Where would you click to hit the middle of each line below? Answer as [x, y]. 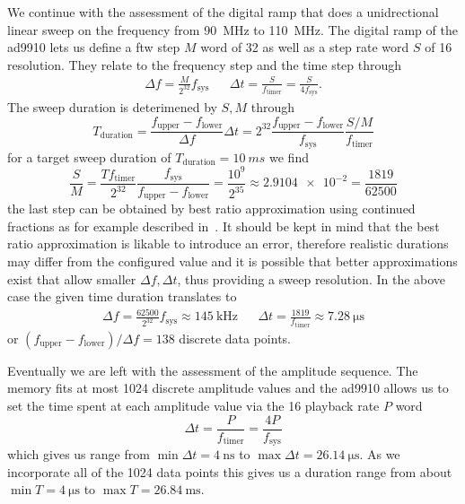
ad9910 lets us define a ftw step [94, 47]
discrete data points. [235, 338]
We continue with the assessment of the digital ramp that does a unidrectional [223, 12]
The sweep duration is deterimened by [112, 107]
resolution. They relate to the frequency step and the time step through [205, 64]
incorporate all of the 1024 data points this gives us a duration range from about [230, 471]
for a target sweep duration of [89, 156]
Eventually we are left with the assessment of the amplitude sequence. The [213, 370]
